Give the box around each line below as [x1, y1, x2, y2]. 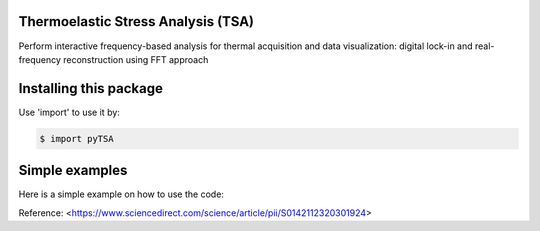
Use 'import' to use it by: [18, 106, 120, 118]
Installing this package [18, 80, 164, 97]
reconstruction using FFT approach [63, 53, 209, 65]
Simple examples [18, 162, 128, 179]
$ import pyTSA [39, 133, 114, 144]
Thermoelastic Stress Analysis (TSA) [18, 13, 255, 30]
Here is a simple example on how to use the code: [18, 188, 225, 200]
